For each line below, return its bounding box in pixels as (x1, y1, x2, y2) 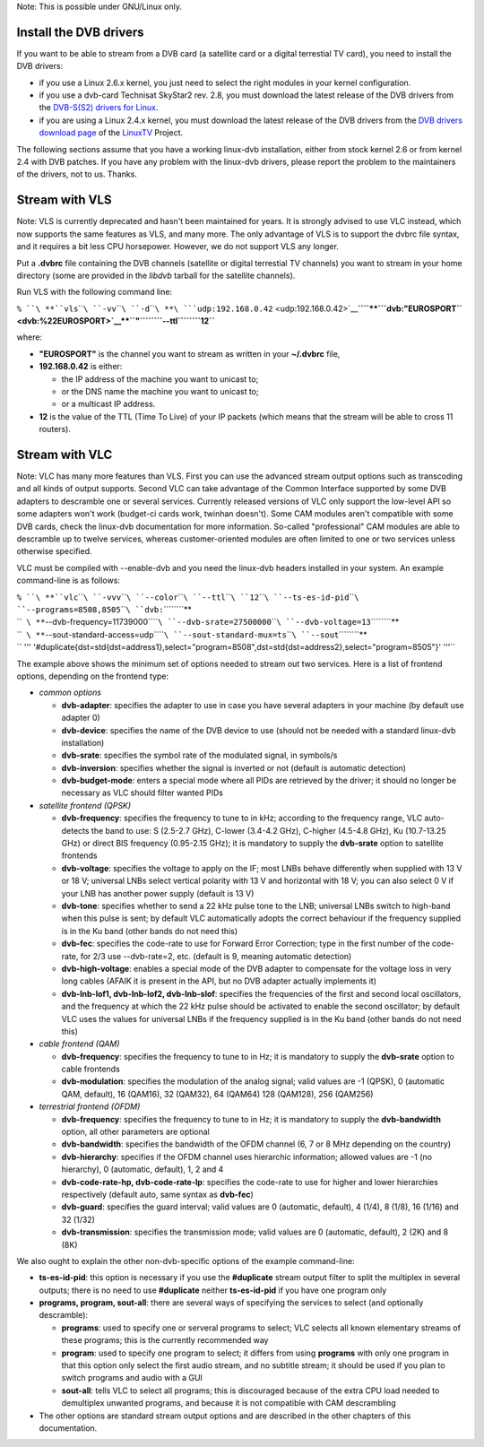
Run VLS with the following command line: (16, 287, 173, 298)
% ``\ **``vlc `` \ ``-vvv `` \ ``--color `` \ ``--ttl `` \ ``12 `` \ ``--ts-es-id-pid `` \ (16, 592, 359, 602)
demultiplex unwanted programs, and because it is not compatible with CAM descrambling (61, 1398, 396, 1408)
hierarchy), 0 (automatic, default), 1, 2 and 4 (61, 1164, 224, 1174)
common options (39, 687, 102, 698)
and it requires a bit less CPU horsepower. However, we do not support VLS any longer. (16, 241, 340, 252)
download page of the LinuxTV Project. (39, 127, 184, 138)
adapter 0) (61, 713, 100, 723)
